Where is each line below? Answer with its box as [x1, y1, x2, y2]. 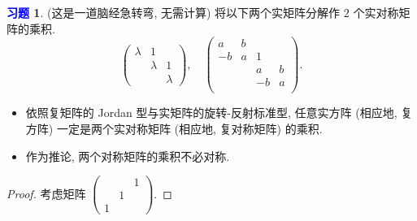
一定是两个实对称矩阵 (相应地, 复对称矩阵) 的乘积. [56, 120, 323, 136]
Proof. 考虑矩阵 [7, 184, 86, 201]
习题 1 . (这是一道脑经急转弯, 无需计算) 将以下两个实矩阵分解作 [7, 4, 341, 20]
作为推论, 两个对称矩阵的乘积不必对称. [25, 147, 230, 164]
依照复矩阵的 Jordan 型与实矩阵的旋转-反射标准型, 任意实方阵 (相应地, [25, 104, 397, 121]
